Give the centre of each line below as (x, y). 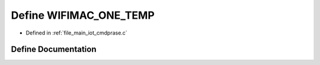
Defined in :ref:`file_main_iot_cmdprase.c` (76, 33)
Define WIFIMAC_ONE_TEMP (83, 15)
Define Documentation (54, 49)
